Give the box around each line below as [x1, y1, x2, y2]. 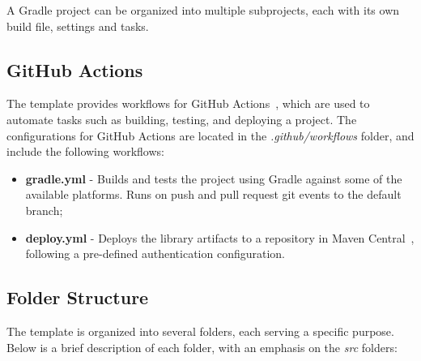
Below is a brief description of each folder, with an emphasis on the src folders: [6, 338, 398, 355]
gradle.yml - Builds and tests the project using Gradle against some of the [25, 170, 402, 187]
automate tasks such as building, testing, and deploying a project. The [6, 110, 357, 127]
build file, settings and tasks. [6, 17, 149, 34]
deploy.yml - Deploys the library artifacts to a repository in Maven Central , [25, 229, 415, 246]
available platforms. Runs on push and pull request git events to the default [25, 186, 402, 203]
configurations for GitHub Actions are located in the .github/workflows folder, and [6, 127, 415, 144]
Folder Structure [6, 285, 149, 310]
